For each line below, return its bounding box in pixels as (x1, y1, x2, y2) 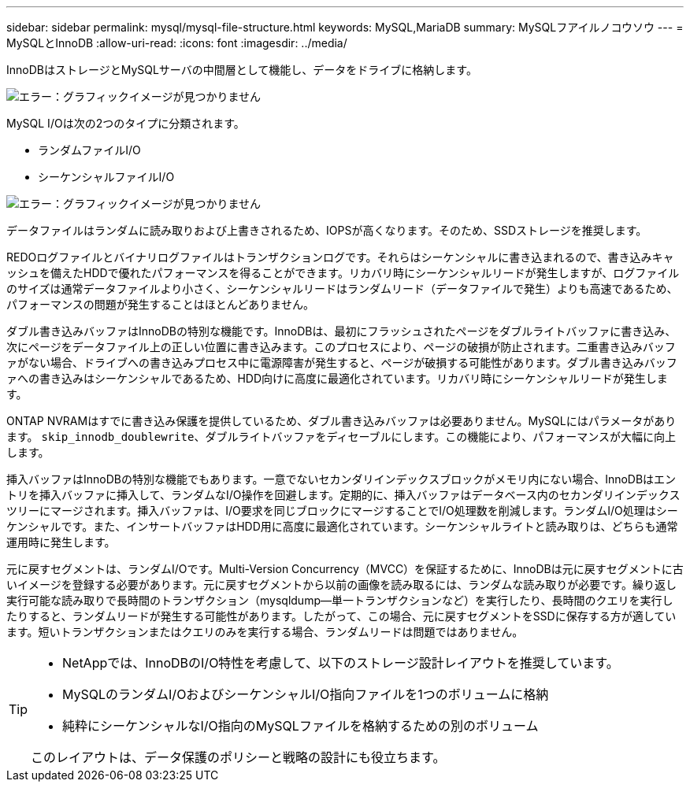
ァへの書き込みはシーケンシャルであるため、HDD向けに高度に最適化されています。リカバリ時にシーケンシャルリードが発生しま (6, 372, 668, 385)
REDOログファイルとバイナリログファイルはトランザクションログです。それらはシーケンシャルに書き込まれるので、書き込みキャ (6, 250, 674, 264)
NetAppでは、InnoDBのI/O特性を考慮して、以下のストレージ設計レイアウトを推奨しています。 (62, 655, 619, 671)
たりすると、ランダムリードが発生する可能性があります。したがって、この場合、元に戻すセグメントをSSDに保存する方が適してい (6, 609, 677, 623)
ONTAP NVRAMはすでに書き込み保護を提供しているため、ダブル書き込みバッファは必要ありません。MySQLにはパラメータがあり (6, 414, 677, 427)
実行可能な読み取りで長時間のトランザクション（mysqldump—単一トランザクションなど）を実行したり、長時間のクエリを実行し (6, 594, 673, 607)
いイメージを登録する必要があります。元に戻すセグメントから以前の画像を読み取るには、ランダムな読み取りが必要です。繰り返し (6, 578, 677, 591)
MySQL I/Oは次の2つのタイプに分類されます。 (6, 117, 245, 130)
